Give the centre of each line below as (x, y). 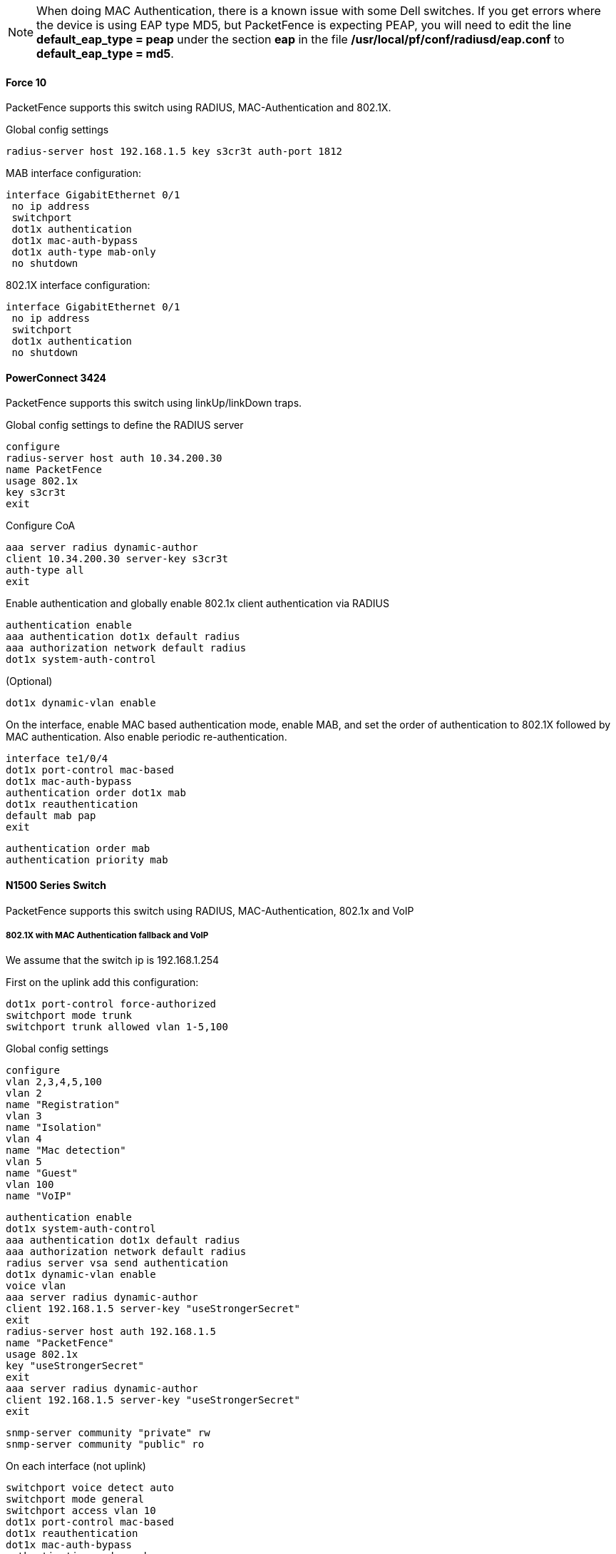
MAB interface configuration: (73, 173)
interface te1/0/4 (57, 759)
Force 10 (26, 82)
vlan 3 (24, 1116)
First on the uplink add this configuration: (102, 982)
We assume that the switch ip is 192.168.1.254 (113, 960)
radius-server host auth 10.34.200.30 (114, 458)
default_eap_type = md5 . (105, 54)
